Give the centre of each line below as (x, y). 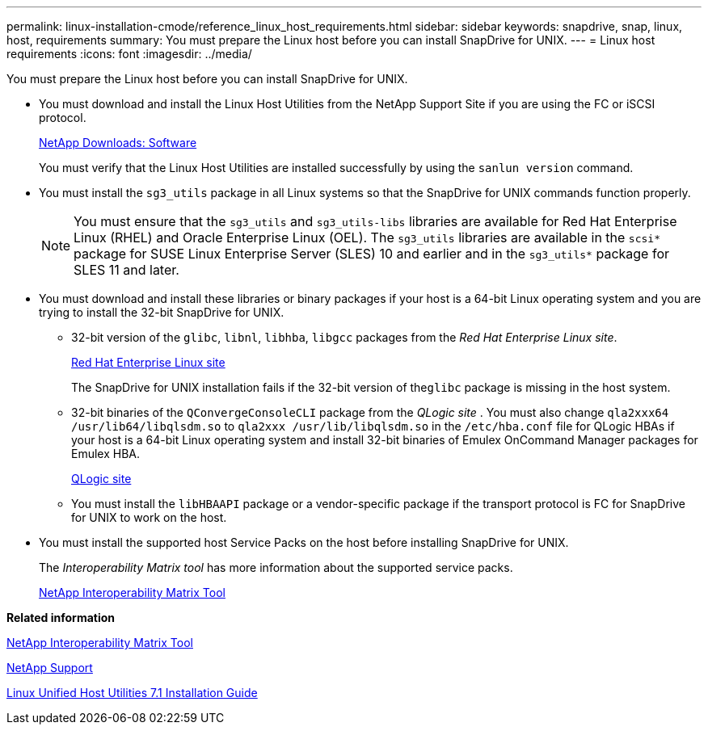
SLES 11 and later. (126, 270)
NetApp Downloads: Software (118, 143)
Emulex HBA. (106, 454)
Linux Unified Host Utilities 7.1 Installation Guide (132, 693)
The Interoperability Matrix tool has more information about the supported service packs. (276, 567)
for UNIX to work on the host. (149, 517)
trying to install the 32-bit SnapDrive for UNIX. (162, 312)
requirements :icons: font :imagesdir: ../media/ (129, 54)
